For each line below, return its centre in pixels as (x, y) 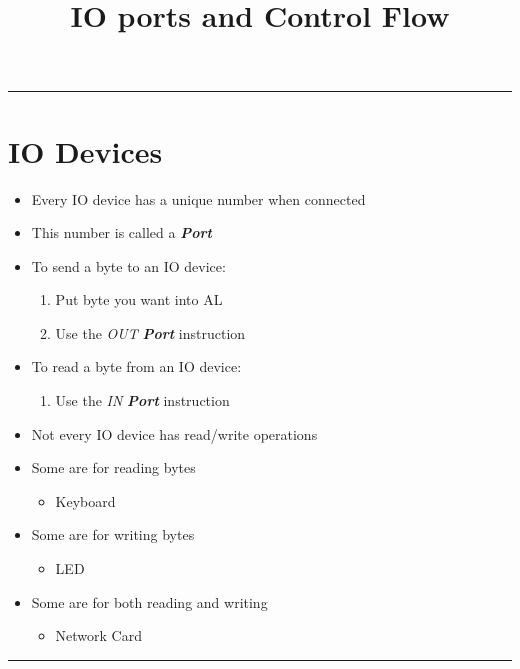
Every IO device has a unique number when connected (198, 198)
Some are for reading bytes (113, 467)
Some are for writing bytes (113, 534)
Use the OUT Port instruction (150, 332)
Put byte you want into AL (139, 299)
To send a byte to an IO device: (128, 265)
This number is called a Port (121, 232)
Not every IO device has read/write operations (174, 433)
